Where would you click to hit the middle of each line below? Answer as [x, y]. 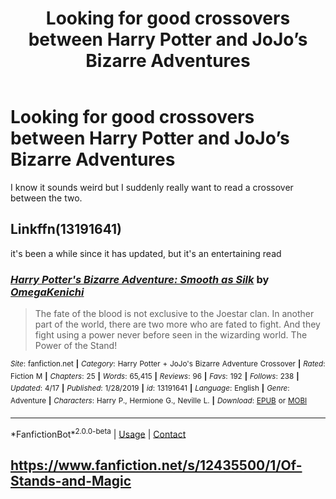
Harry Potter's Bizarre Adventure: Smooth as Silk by [140, 279]
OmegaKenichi [47, 292]
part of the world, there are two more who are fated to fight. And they [177, 324]
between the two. [46, 198]
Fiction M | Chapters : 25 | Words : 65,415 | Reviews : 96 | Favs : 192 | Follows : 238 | [155, 376]
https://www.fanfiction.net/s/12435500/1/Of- [156, 465]
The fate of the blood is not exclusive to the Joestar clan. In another [174, 314]
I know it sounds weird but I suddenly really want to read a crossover [152, 187]
